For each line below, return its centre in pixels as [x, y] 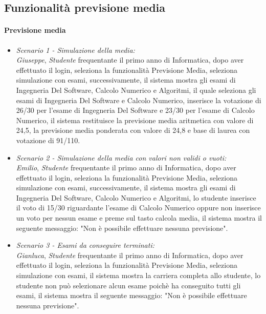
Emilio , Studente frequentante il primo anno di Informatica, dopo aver [126, 168]
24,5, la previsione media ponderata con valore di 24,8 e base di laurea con [133, 130]
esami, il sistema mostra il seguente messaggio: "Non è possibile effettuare [131, 295]
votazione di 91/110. [48, 140]
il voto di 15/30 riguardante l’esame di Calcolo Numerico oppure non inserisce [138, 208]
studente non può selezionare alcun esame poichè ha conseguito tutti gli [128, 285]
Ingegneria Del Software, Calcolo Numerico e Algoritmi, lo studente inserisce [136, 197]
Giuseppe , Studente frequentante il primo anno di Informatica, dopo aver [130, 60]
